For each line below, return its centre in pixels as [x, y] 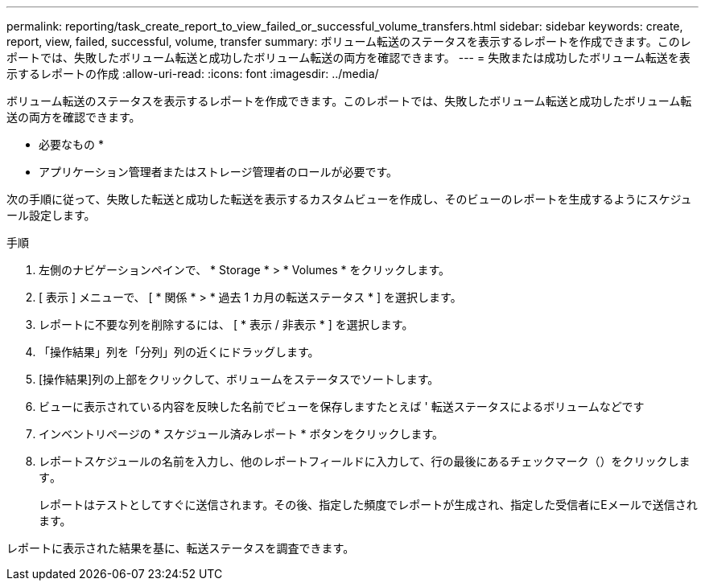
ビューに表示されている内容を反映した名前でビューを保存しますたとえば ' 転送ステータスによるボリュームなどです [342, 406]
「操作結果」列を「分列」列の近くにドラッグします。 [179, 352]
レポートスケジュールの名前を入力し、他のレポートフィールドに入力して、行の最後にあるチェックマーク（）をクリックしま [365, 461]
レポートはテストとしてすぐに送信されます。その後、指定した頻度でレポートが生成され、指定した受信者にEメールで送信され [368, 505]
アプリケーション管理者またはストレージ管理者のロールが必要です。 [219, 172]
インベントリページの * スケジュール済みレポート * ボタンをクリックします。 [241, 434]
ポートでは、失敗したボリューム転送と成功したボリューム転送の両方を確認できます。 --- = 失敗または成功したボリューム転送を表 [348, 57]
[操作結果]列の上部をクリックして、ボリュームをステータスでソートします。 [239, 379]
